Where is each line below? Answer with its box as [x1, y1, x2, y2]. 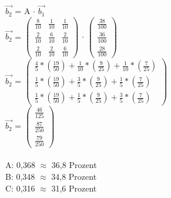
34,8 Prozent [51, 170, 97, 182]
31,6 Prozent [51, 182, 97, 194]
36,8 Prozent [51, 159, 97, 171]
